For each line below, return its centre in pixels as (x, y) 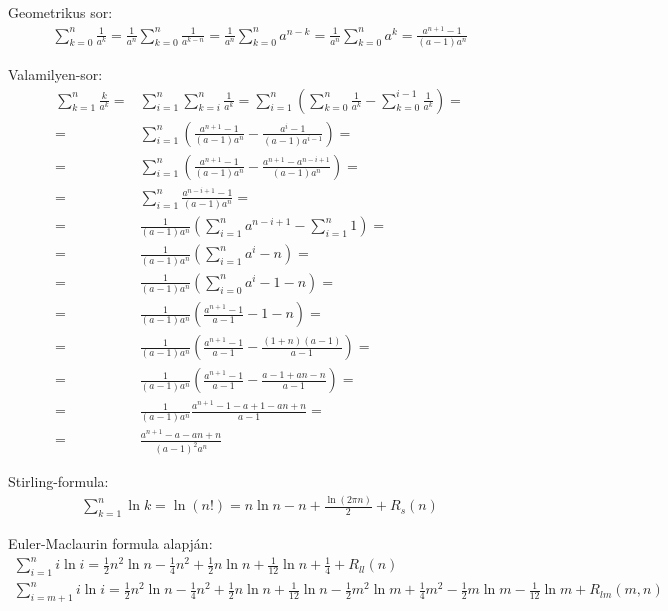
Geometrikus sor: (60, 12)
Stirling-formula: (58, 481)
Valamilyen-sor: (55, 74)
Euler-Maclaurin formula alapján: (110, 542)
